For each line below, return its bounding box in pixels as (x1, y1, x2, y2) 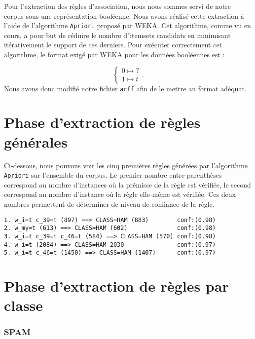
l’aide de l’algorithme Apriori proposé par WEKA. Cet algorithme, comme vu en (4, 20, 251, 31)
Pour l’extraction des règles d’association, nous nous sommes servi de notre (4, 1, 231, 11)
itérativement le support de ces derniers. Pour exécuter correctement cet (4, 39, 222, 50)
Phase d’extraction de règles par (4, 276, 229, 296)
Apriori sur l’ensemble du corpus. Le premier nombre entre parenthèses (4, 170, 222, 180)
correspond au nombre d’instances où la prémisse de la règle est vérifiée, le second (4, 179, 251, 189)
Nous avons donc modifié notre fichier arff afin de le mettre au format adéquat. (4, 83, 247, 93)
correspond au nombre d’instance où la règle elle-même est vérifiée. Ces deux (4, 189, 236, 199)
